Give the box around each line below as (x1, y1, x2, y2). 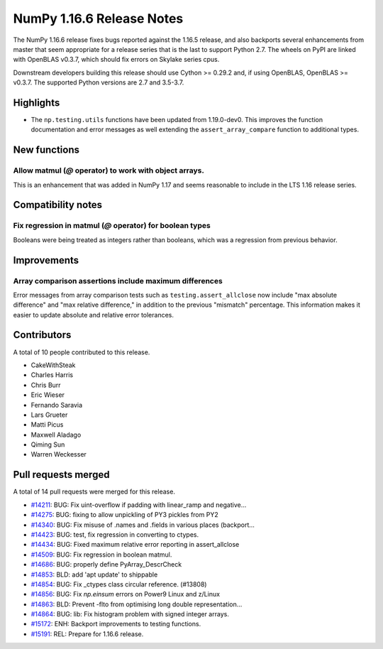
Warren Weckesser (30, 450, 87, 459)
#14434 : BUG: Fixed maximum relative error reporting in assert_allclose (30, 540, 240, 549)
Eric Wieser (30, 391, 65, 399)
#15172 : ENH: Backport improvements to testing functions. (30, 620, 201, 628)
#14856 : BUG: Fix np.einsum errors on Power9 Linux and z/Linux (30, 590, 220, 599)
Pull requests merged (13, 469, 110, 481)
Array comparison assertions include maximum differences (13, 276, 223, 285)
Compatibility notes (13, 199, 103, 211)
